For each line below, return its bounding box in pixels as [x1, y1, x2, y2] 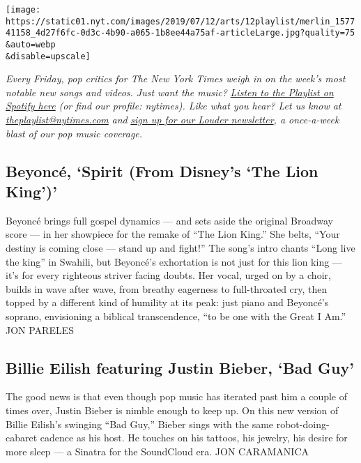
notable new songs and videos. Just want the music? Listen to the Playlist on [6, 84, 334, 99]
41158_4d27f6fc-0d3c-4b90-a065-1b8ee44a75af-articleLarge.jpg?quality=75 [6, 28, 355, 38]
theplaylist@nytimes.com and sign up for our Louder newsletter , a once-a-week [6, 112, 339, 127]
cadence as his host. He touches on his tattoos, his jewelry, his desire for [40, 430, 348, 445]
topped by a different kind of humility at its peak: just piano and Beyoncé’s [6, 295, 329, 310]
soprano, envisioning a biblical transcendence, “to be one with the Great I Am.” [6, 309, 346, 323]
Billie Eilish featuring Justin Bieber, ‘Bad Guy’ [6, 356, 354, 378]
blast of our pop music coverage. [6, 126, 143, 140]
